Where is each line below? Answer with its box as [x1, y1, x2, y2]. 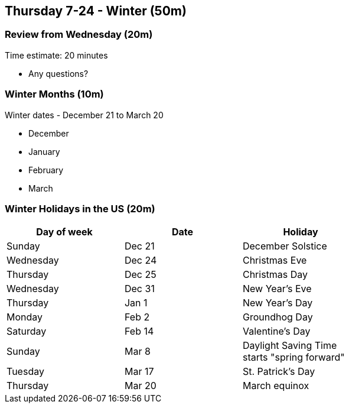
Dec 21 [124, 240, 155, 252]
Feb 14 [124, 325, 154, 338]
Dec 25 [124, 268, 156, 281]
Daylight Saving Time [242, 339, 337, 352]
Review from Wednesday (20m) [5, 28, 153, 41]
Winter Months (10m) [5, 88, 104, 101]
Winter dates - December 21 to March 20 [5, 109, 164, 120]
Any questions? [28, 68, 89, 79]
